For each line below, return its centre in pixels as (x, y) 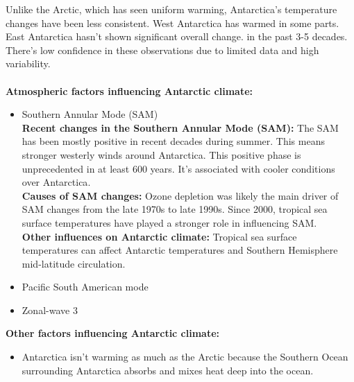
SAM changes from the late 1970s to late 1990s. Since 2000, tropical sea (175, 209)
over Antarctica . (56, 182)
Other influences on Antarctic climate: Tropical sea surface (159, 236)
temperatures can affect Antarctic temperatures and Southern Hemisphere (180, 250)
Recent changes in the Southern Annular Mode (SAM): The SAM (180, 127)
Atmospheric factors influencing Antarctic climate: (129, 90)
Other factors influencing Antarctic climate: (113, 333)
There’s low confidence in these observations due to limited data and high (162, 50)
